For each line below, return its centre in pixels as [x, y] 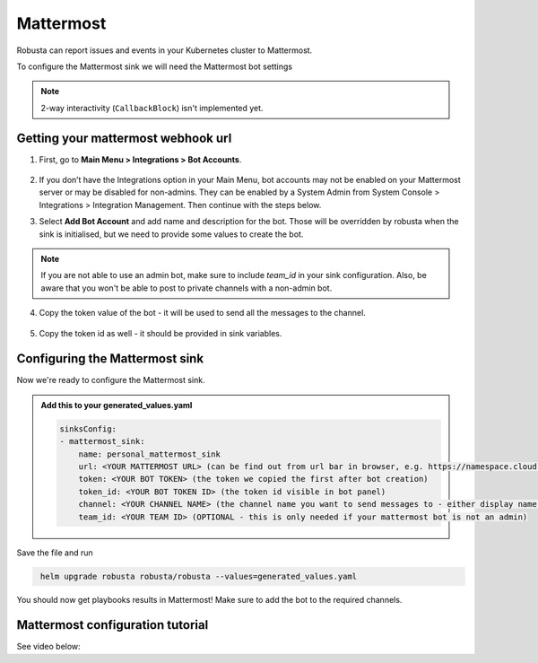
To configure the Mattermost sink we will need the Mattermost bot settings [155, 66]
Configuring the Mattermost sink [110, 359]
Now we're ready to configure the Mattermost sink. [111, 380]
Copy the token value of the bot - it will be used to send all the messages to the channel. [203, 313]
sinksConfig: [88, 429]
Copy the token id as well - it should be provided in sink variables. [161, 333]
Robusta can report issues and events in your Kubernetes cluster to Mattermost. [165, 50]
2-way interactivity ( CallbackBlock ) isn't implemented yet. [152, 108]
